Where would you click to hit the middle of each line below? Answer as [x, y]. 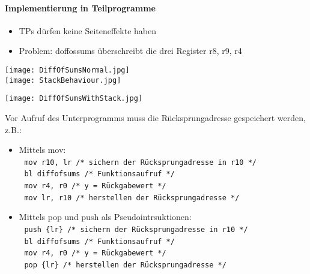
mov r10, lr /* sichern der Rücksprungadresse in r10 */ [140, 162]
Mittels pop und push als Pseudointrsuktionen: [105, 217]
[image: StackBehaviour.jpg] [63, 80]
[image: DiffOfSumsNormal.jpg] [67, 70]
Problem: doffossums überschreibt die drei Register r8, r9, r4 [130, 51]
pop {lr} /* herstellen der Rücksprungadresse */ [125, 265]
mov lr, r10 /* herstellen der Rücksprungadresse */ [132, 198]
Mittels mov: [42, 150]
